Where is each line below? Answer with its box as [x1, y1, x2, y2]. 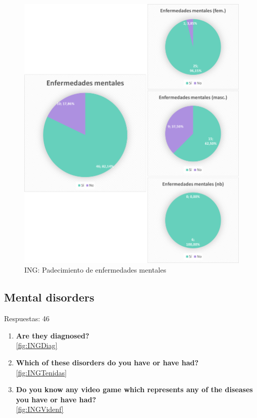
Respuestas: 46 [4, 313, 50, 324]
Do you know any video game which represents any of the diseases [16, 384, 253, 395]
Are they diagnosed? [16, 330, 90, 340]
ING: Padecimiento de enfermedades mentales [24, 264, 166, 275]
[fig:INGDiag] [16, 340, 58, 351]
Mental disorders [4, 289, 95, 305]
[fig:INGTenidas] [16, 367, 67, 377]
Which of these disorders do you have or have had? [16, 357, 199, 368]
